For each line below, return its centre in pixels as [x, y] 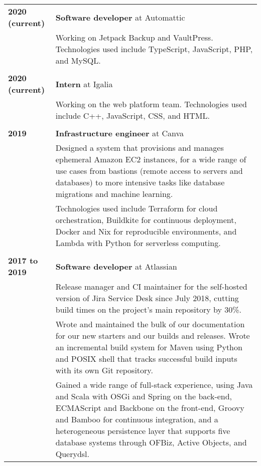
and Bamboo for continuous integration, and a [137, 419]
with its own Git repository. [104, 370]
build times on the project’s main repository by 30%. [148, 309]
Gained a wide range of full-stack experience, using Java [154, 385]
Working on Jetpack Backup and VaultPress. [134, 37]
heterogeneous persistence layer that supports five [143, 431]
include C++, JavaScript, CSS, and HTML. [133, 115]
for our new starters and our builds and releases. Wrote [153, 335]
